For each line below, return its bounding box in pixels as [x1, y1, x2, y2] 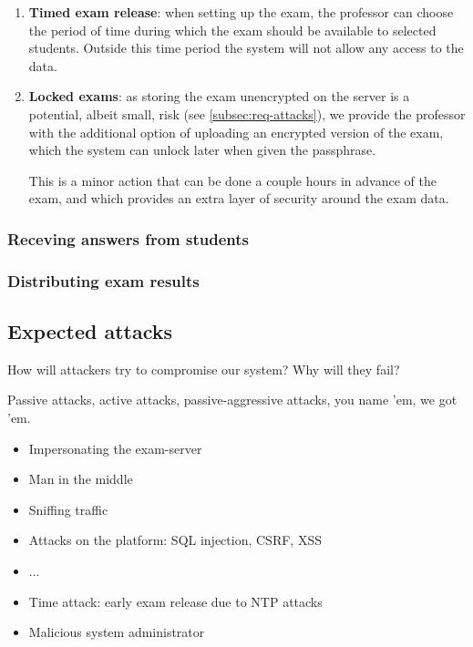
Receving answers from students [7, 227, 249, 250]
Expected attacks [7, 317, 173, 345]
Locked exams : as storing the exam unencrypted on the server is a [28, 87, 410, 106]
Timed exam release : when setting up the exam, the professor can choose [28, 3, 454, 21]
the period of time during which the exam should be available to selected [28, 20, 437, 39]
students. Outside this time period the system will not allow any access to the [28, 38, 464, 57]
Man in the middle [28, 469, 133, 488]
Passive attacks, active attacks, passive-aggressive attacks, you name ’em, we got [7, 390, 458, 409]
